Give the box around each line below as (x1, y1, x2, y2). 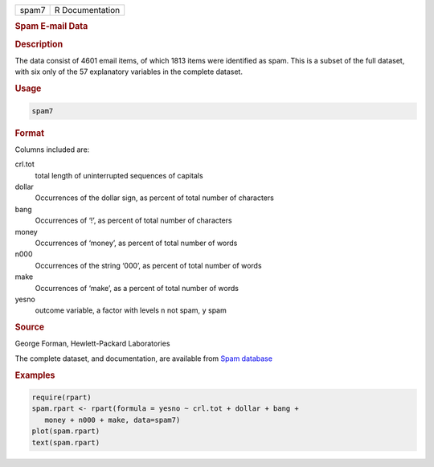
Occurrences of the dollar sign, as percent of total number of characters (35, 193, 275, 203)
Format (14, 127, 44, 138)
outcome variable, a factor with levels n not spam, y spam (35, 305, 227, 315)
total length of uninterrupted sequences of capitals (35, 170, 204, 180)
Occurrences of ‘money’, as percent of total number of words (35, 238, 238, 248)
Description (14, 39, 63, 50)
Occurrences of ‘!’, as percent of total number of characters (35, 215, 232, 225)
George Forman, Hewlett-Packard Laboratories (14, 338, 170, 349)
